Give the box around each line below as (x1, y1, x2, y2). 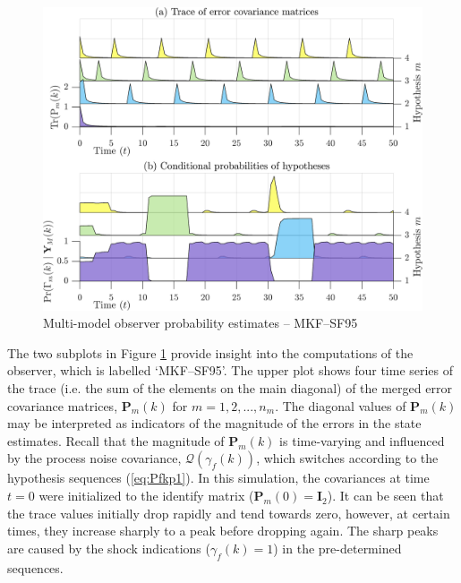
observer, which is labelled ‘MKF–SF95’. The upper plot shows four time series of (7, 361, 454, 380)
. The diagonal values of (275, 396, 406, 415)
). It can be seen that (327, 486, 444, 505)
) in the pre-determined (273, 538, 402, 557)
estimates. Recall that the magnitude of (7, 431, 225, 450)
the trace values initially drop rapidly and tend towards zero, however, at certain (7, 503, 450, 522)
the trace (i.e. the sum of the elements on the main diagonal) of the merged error (7, 379, 452, 398)
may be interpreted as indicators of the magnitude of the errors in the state (7, 414, 422, 433)
